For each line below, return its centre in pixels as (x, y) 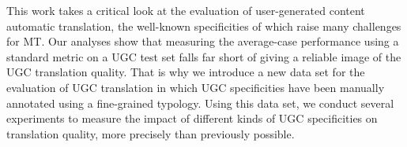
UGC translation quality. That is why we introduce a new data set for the (186, 72)
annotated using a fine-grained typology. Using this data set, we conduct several (200, 103)
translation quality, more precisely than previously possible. (151, 133)
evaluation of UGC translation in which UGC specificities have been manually (196, 87)
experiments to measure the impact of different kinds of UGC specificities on (192, 118)
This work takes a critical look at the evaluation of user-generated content (186, 10)
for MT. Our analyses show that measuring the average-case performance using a (203, 41)
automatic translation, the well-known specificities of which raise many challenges (204, 26)
